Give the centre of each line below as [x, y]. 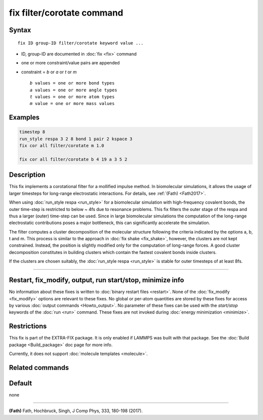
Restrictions [28, 326]
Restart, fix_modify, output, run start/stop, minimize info [97, 280]
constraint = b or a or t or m [49, 72]
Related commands [39, 367]
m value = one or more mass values [72, 104]
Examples [24, 117]
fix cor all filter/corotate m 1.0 [62, 146]
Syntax [20, 30]
